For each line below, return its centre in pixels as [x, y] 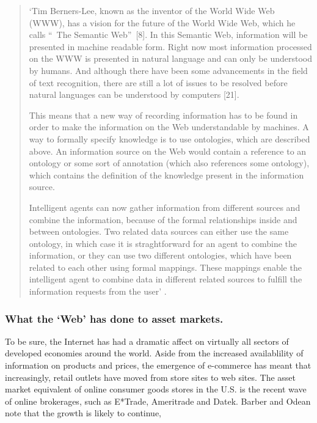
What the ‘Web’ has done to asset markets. [114, 318]
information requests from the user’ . [98, 291]
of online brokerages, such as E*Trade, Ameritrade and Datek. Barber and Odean [158, 401]
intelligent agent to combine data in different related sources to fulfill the [166, 279]
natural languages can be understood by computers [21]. [134, 94]
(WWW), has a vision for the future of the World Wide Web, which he [162, 22]
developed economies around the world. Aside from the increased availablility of [154, 353]
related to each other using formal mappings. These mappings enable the [165, 267]
